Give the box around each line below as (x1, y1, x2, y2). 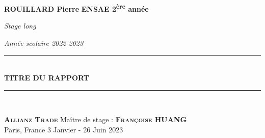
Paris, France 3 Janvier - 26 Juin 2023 (4, 124, 123, 134)
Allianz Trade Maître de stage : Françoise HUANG (4, 114, 187, 125)
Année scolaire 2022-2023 (4, 37, 84, 48)
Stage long (4, 20, 36, 31)
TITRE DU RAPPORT (4, 72, 89, 83)
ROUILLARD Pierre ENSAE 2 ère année (4, 2, 149, 14)
